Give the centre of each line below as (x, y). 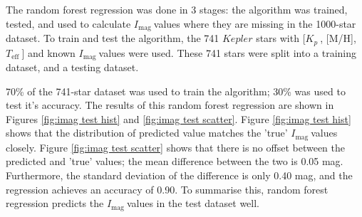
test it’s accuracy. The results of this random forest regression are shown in (170, 105)
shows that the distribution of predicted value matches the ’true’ (147, 133)
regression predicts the (55, 203)
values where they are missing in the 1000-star (255, 23)
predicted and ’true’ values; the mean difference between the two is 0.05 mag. (175, 161)
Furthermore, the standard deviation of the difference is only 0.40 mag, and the (179, 175)
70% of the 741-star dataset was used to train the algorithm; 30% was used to (176, 91)
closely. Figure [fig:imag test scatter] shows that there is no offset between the (176, 147)
